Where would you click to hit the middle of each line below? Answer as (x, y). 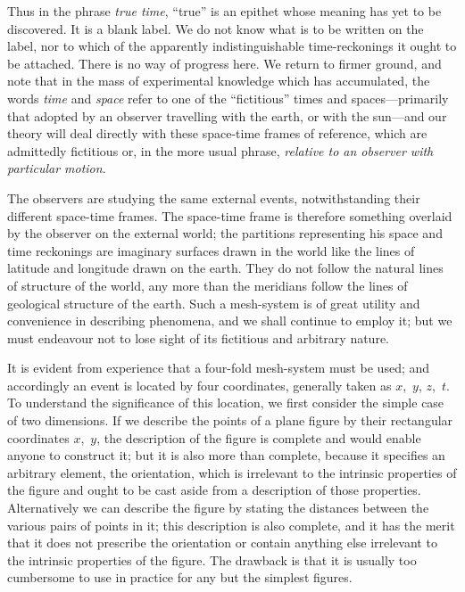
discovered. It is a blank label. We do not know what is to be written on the (216, 28)
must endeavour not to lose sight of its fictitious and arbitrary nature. (198, 337)
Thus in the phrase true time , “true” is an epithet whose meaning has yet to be (224, 11)
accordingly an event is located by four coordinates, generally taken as (199, 385)
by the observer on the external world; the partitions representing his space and (225, 233)
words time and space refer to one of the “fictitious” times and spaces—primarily (228, 98)
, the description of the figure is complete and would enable (259, 437)
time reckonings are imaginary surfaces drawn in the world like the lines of (211, 250)
